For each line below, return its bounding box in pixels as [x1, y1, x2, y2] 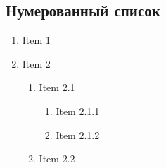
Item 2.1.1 [56, 103, 100, 118]
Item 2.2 [39, 151, 75, 166]
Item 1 [22, 32, 51, 47]
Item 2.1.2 [56, 127, 100, 142]
